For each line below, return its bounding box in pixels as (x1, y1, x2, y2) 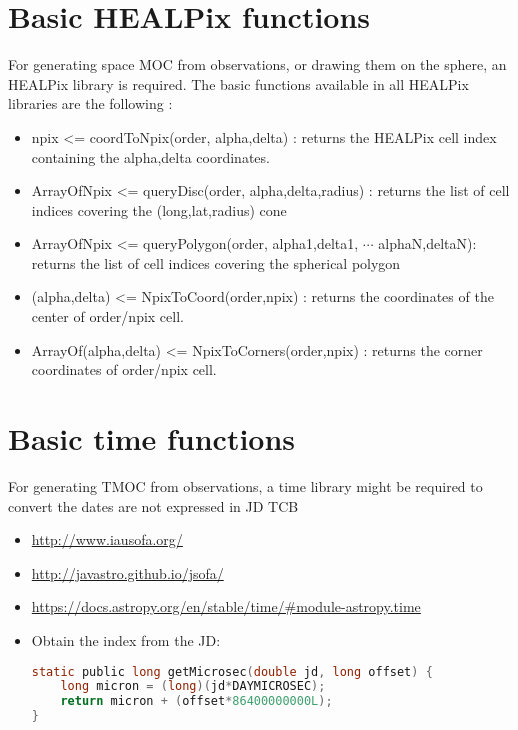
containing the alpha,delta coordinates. (31, 146, 270, 167)
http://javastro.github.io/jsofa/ (31, 562, 224, 583)
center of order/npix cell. (31, 306, 184, 327)
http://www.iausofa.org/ (31, 529, 183, 550)
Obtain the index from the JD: (31, 629, 221, 650)
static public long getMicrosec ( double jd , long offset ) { (31, 664, 433, 679)
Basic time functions (8, 418, 296, 459)
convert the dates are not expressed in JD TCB (8, 495, 299, 516)
